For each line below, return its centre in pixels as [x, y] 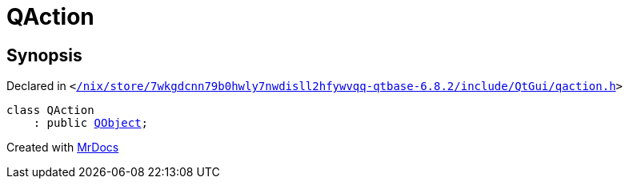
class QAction [50, 110]
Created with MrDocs [63, 148]
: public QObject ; [91, 123]
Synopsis [44, 55]
